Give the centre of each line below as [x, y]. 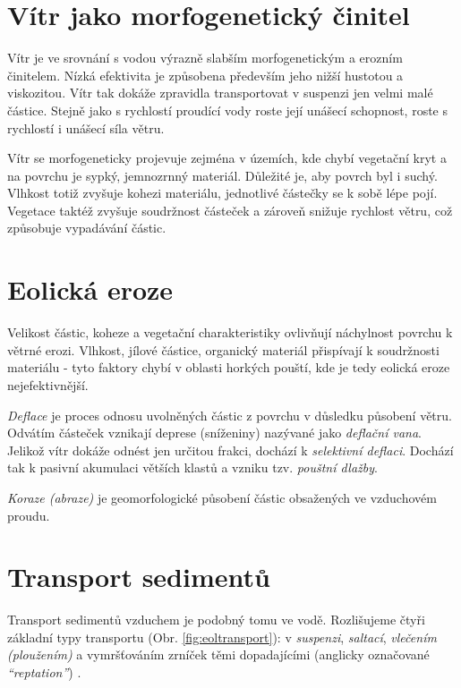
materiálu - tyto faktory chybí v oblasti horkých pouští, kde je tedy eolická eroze [229, 367]
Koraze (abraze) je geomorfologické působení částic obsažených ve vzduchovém [222, 497]
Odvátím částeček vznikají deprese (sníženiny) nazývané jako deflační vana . [214, 433]
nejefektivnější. [48, 384]
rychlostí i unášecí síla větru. [86, 127]
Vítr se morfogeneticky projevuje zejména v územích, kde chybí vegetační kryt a [227, 158]
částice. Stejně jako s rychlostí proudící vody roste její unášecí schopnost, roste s [227, 110]
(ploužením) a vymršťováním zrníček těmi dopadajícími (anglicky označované [218, 654]
